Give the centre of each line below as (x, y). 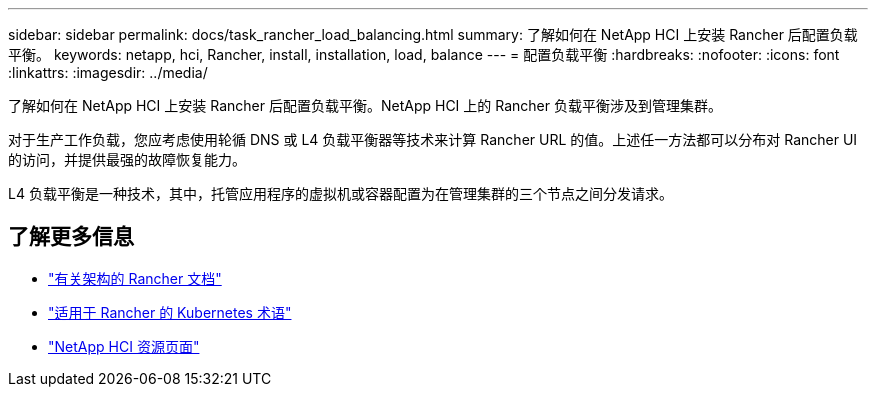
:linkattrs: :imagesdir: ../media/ (108, 72)
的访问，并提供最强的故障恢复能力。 (127, 159)
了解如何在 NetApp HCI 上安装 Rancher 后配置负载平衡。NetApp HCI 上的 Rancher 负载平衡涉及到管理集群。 (365, 105)
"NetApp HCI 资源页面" (124, 346)
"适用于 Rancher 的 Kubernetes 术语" (170, 312)
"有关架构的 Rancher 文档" (135, 278)
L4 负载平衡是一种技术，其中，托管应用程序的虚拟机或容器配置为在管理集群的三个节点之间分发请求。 (340, 193)
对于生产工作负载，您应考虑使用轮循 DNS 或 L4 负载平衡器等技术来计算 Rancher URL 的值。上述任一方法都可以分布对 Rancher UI (433, 139)
